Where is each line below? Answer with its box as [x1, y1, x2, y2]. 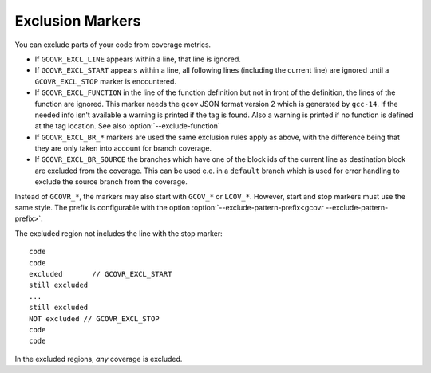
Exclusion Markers [14, 12, 141, 29]
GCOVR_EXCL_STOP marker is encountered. [34, 77, 177, 86]
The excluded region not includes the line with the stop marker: [14, 228, 223, 238]
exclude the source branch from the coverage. [34, 177, 188, 186]
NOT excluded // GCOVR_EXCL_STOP [29, 314, 160, 323]
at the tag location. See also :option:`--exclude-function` [34, 121, 220, 131]
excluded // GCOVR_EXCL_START [29, 269, 172, 278]
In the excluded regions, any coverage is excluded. [14, 354, 183, 363]
